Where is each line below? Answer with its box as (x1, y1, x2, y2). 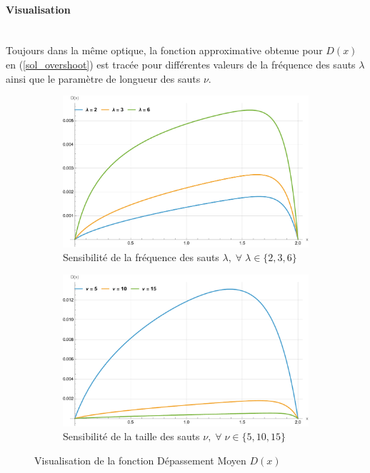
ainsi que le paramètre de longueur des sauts (6, 71, 201, 86)
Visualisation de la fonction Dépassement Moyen (34, 452, 246, 467)
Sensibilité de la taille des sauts (63, 429, 200, 444)
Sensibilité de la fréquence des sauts (63, 250, 219, 265)
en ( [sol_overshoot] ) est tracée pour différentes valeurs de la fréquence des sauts (6, 56, 356, 71)
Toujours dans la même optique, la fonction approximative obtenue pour (6, 43, 323, 58)
